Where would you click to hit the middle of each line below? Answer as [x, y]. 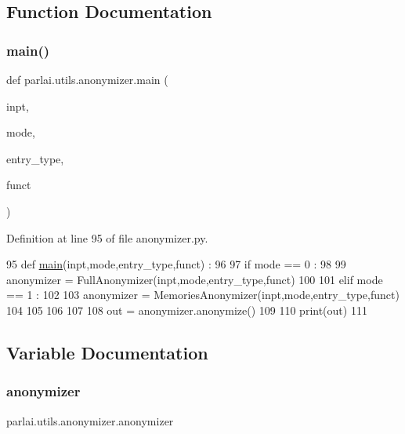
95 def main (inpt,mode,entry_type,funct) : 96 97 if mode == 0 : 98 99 [176, 264]
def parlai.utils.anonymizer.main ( [87, 79]
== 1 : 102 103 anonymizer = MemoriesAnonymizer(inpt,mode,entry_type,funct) [203, 295]
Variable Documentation [107, 352]
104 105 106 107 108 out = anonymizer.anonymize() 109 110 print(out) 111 [187, 310]
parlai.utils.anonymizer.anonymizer [90, 420]
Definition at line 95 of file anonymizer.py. [107, 237]
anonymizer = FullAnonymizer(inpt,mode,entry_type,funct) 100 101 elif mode [195, 279]
